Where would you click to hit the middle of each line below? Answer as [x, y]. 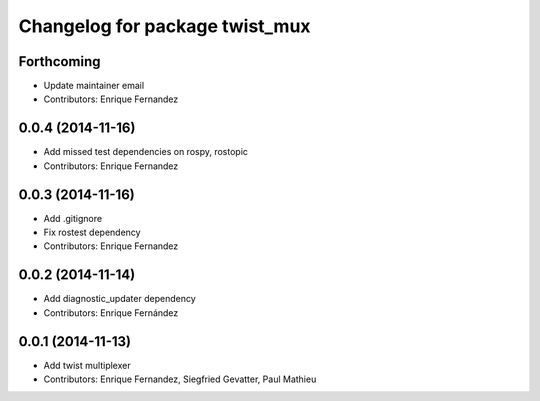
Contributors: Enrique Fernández [111, 312]
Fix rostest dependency [92, 232]
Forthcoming [59, 61]
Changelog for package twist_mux [164, 26]
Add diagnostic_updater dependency [119, 299]
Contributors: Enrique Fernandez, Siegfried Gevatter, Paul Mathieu [180, 379]
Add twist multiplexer [87, 365]
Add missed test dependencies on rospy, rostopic [146, 152]
